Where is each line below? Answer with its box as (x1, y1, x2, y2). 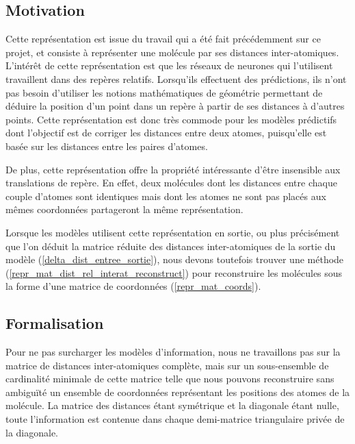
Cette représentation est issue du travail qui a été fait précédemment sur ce (5, 32, 321, 46)
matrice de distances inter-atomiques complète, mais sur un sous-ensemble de (5, 358, 329, 372)
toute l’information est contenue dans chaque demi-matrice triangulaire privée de (5, 412, 345, 426)
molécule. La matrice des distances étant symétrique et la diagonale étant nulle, (5, 398, 339, 412)
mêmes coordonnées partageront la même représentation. (5, 202, 244, 217)
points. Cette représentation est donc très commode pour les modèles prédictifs (5, 112, 337, 126)
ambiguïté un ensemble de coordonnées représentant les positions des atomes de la (5, 384, 350, 399)
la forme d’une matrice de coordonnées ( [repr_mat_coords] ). (5, 279, 261, 293)
